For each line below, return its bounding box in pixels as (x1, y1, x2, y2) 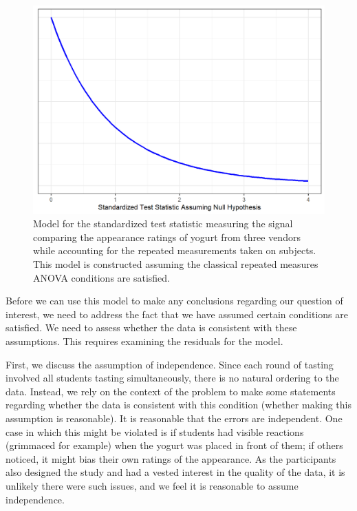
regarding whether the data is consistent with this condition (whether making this (6, 397, 352, 412)
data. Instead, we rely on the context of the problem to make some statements (6, 384, 336, 398)
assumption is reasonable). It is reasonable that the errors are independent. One (6, 410, 343, 425)
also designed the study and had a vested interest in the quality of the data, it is (6, 465, 345, 479)
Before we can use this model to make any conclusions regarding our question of (6, 293, 343, 308)
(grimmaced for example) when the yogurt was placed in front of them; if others (6, 438, 343, 452)
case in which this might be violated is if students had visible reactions (6, 424, 304, 439)
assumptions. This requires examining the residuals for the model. (6, 334, 283, 348)
